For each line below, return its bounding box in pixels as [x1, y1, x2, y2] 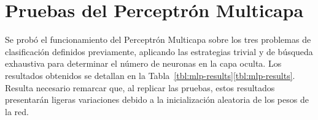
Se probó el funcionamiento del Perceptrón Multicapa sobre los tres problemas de [5, 33, 311, 46]
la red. [5, 105, 29, 118]
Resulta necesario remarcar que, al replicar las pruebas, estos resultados [5, 81, 275, 94]
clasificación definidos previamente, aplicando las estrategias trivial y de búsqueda [5, 45, 313, 58]
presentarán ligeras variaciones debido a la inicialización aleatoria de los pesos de [5, 93, 309, 106]
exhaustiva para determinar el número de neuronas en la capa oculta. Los [5, 57, 282, 70]
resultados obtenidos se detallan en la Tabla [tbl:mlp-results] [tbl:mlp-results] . [5, 69, 295, 81]
